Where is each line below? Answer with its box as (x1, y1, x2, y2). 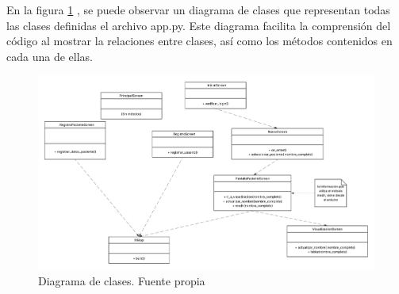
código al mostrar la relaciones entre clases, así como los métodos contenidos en (6, 32, 393, 49)
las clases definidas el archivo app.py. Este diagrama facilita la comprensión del (6, 17, 391, 33)
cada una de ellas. (6, 48, 93, 64)
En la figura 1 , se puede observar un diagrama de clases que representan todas (6, 2, 390, 17)
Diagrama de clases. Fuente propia (38, 273, 205, 289)
